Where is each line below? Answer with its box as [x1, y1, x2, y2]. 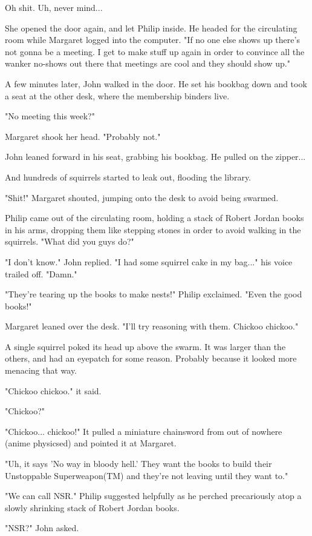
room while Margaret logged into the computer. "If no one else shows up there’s [5, 33, 300, 46]
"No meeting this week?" [5, 110, 95, 122]
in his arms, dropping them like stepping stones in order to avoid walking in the [5, 223, 301, 236]
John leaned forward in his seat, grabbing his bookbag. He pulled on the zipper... [5, 150, 306, 163]
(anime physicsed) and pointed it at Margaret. [5, 437, 177, 449]
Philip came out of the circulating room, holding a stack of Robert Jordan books [5, 211, 304, 224]
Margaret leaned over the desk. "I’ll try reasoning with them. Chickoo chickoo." [5, 320, 299, 333]
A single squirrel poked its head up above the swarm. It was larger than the [5, 340, 286, 352]
